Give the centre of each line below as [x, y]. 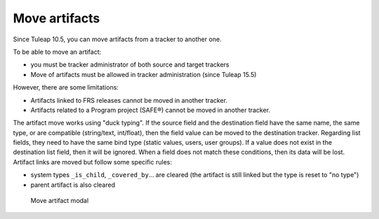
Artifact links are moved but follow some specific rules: [92, 162]
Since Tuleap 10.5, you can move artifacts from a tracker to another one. [117, 39]
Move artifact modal [60, 201]
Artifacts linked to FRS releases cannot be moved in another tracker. [129, 100]
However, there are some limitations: [66, 87]
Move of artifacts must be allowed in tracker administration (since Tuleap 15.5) [144, 74]
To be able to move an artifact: [57, 52]
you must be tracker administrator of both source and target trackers [130, 65]
